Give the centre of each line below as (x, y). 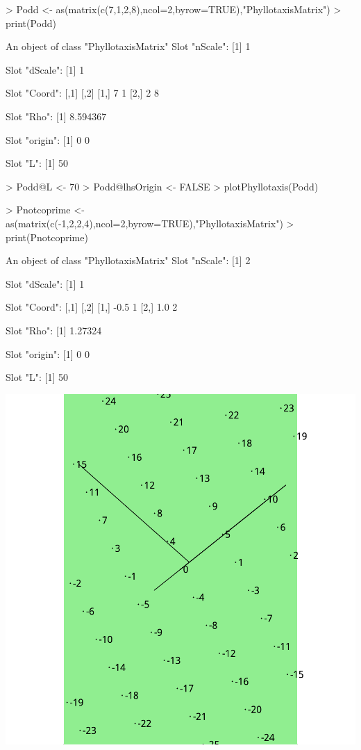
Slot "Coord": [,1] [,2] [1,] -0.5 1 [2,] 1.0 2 (92, 307)
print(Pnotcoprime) (47, 237)
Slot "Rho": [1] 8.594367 (56, 116)
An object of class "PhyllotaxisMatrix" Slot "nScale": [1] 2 (128, 260)
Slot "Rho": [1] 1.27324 (54, 330)
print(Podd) (31, 23)
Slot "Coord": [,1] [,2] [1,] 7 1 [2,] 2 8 (82, 93)
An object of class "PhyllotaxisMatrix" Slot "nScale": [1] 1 (128, 46)
